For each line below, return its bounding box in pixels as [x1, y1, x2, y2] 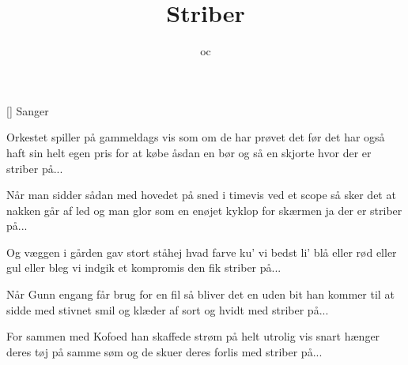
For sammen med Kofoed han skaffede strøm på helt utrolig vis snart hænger [6, 328, 380, 344]
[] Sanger [6, 102, 49, 119]
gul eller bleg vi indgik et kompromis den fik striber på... [6, 259, 281, 276]
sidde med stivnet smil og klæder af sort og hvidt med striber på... [6, 301, 329, 318]
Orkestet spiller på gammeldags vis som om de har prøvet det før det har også [6, 129, 385, 145]
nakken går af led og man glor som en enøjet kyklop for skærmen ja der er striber [6, 201, 402, 218]
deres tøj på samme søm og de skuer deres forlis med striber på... [6, 343, 323, 359]
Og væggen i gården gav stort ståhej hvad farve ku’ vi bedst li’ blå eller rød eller [6, 243, 397, 260]
